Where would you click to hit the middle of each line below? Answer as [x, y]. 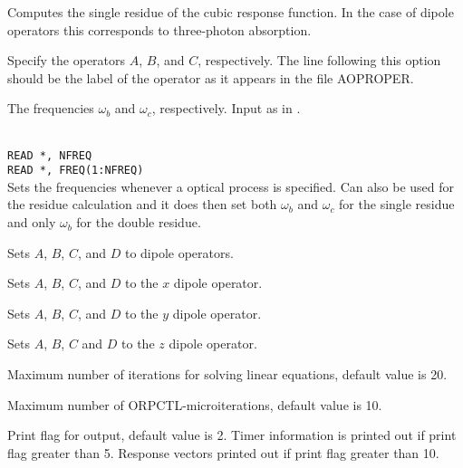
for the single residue [397, 204]
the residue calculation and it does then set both [142, 204]
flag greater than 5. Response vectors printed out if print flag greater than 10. [223, 452]
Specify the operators [67, 60]
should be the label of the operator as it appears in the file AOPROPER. [211, 77]
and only [32, 222]
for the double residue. [139, 222]
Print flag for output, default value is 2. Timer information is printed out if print [232, 435]
